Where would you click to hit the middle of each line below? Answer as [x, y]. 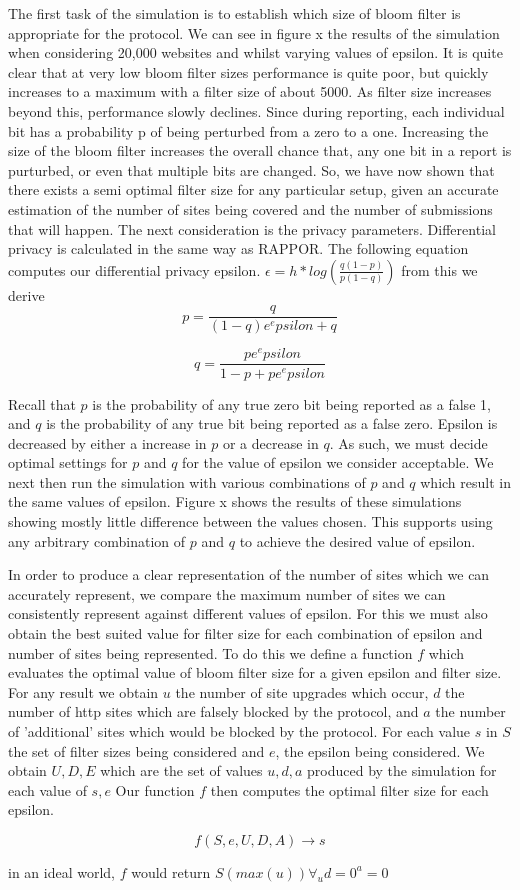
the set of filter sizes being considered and [136, 750]
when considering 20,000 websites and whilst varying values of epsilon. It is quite [255, 52]
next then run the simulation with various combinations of [187, 481]
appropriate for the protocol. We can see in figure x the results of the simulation [254, 32]
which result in [465, 481]
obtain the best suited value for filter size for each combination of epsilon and [245, 633]
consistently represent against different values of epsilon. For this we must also [248, 613]
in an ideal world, [62, 871]
